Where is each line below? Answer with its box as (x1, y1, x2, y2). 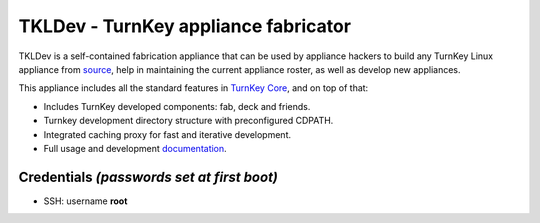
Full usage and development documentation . (43, 142, 227, 154)
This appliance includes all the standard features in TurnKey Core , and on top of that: (18, 82, 369, 94)
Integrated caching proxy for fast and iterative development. (43, 128, 292, 140)
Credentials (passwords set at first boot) (18, 168, 279, 185)
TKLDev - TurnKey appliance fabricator (18, 15, 352, 37)
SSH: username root (43, 195, 128, 207)
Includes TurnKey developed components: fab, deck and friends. (43, 100, 311, 112)
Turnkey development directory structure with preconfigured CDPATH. (43, 115, 334, 127)
